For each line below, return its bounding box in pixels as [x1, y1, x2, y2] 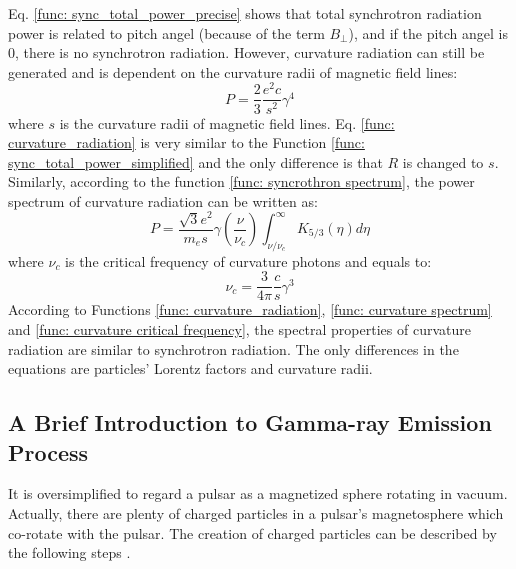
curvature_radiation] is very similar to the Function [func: [8, 132, 365, 153]
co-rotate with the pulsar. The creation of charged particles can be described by [8, 522, 497, 543]
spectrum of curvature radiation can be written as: [8, 190, 318, 211]
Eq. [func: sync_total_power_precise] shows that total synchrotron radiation [8, 3, 482, 23]
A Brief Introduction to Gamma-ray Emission [8, 407, 492, 438]
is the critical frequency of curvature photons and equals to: [65, 250, 432, 271]
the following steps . [8, 542, 131, 563]
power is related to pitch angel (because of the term [8, 22, 325, 43]
